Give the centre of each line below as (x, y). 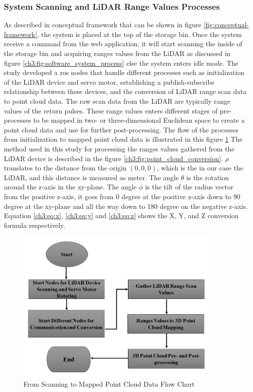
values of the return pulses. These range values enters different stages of (111, 110)
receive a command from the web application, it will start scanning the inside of (123, 44)
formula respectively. (35, 225)
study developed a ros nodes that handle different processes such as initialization (124, 72)
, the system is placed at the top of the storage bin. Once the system (139, 34)
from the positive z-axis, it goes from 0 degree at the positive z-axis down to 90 (122, 196)
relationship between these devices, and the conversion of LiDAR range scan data (125, 91)
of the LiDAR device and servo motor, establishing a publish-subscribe (109, 82)
